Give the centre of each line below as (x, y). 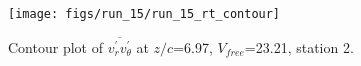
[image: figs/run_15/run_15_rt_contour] (144, 14)
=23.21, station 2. (299, 46)
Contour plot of (55, 46)
